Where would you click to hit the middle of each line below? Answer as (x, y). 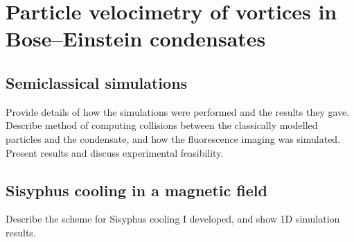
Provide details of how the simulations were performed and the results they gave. (178, 111)
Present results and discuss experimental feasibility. (115, 152)
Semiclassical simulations (97, 82)
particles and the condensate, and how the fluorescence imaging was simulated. (173, 138)
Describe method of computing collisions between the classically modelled (162, 125)
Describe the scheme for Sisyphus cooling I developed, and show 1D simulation (173, 219)
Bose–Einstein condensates (136, 38)
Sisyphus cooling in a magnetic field (136, 190)
